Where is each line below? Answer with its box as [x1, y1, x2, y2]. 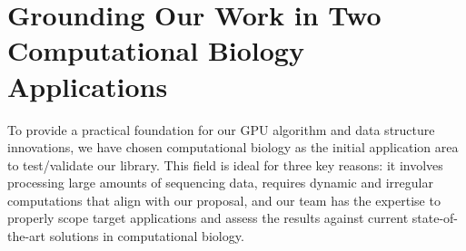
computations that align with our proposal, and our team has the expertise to [7, 190, 441, 209]
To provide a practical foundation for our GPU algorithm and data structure [7, 120, 435, 139]
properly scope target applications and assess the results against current [7, 208, 409, 227]
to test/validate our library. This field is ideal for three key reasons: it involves [7, 155, 443, 174]
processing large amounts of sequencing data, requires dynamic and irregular [7, 173, 433, 192]
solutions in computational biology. [49, 227, 244, 246]
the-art [7, 227, 46, 246]
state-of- [411, 208, 459, 227]
